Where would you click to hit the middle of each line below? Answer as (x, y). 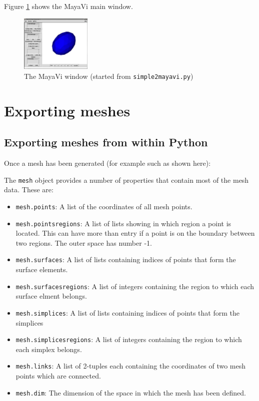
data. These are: (29, 190)
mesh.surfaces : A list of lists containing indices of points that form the (126, 259)
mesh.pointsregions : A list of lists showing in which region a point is (123, 223)
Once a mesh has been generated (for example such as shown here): (107, 163)
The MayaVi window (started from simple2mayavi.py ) (109, 76)
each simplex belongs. (49, 349)
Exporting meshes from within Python (106, 142)
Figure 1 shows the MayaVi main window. (68, 6)
